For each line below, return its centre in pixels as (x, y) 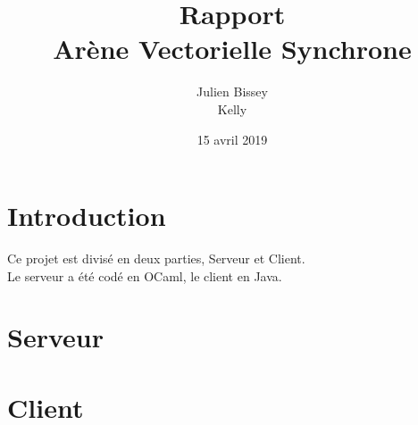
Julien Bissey (232, 92)
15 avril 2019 (232, 139)
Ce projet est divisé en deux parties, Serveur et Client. (156, 258)
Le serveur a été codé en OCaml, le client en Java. (145, 275)
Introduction (87, 216)
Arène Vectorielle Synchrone (232, 49)
